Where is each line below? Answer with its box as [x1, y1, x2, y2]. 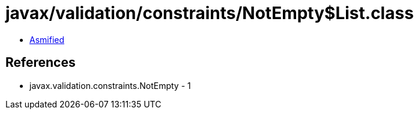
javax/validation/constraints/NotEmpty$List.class [5, 3, 414, 23]
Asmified [29, 34, 65, 45]
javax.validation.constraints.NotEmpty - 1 [29, 80, 191, 91]
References [5, 55, 76, 70]
